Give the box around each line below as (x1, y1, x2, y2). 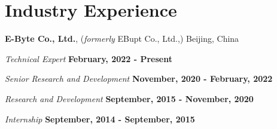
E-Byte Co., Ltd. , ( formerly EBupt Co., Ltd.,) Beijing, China (5, 32, 239, 45)
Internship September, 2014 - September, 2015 (5, 112, 195, 125)
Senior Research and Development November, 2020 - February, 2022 (5, 72, 273, 85)
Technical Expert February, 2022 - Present (5, 52, 172, 64)
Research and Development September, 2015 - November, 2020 (5, 92, 254, 105)
